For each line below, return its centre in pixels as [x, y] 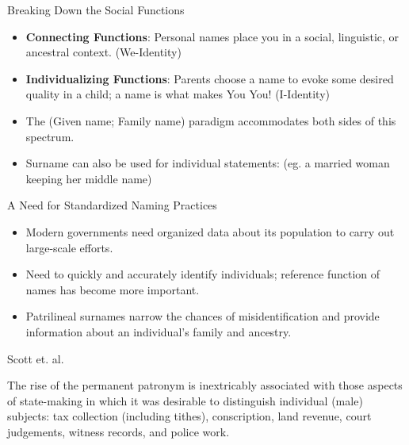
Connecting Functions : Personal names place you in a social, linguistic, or [212, 36]
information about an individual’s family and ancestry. [159, 331]
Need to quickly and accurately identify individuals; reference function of [203, 274]
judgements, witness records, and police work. [118, 431]
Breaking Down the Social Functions [96, 10]
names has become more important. [113, 289]
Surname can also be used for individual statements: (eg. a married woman [208, 163]
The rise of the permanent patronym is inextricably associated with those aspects [205, 385]
